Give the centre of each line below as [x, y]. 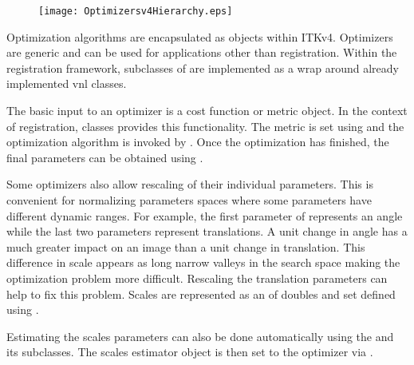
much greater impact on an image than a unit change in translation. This [186, 246]
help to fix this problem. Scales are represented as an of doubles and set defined [201, 294]
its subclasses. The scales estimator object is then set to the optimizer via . [190, 352]
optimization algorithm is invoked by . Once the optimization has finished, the [198, 142]
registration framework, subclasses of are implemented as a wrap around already [203, 67]
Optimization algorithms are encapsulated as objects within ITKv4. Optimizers [200, 36]
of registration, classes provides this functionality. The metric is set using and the [205, 126]
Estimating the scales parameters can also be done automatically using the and [200, 336]
